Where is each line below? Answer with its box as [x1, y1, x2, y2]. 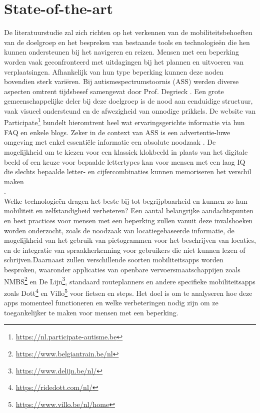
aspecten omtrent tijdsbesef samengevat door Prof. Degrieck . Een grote [4, 86, 224, 96]
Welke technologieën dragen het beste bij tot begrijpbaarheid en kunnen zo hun [4, 195, 247, 206]
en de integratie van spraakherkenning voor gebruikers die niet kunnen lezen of [4, 244, 245, 255]
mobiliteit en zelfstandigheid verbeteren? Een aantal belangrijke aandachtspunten [4, 205, 253, 216]
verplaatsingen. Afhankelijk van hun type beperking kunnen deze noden [4, 66, 223, 77]
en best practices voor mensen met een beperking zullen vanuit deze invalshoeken [4, 215, 253, 226]
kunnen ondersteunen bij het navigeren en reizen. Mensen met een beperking [4, 47, 239, 57]
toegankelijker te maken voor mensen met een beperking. [4, 307, 178, 317]
